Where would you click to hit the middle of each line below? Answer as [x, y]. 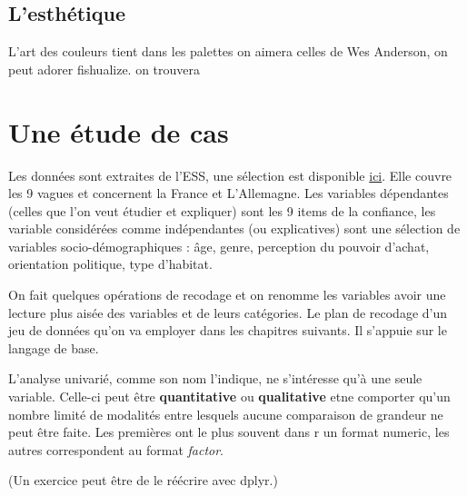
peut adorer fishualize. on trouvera [104, 69]
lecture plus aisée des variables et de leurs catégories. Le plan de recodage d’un [228, 312]
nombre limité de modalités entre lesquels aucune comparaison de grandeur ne [226, 414]
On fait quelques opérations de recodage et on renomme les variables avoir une [227, 295]
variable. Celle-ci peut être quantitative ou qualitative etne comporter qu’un [229, 397]
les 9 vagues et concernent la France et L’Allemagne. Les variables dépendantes [229, 193]
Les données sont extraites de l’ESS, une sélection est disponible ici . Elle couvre [230, 175]
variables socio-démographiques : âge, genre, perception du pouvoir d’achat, [219, 246]
